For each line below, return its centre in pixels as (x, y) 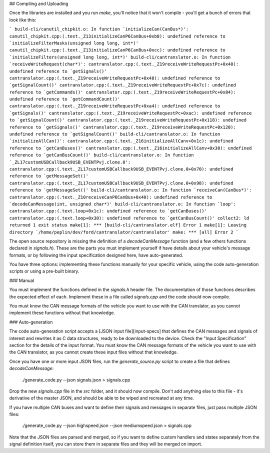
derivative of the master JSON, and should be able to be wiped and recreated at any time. (102, 398)
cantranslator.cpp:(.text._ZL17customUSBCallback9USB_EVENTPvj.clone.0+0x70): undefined (121, 169)
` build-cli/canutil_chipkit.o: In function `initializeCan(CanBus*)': (99, 29)
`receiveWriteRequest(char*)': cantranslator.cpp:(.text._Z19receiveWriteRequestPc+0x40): (124, 64)
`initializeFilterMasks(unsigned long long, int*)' (74, 43)
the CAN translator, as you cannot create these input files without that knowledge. (94, 352)
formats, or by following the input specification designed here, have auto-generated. (96, 255)
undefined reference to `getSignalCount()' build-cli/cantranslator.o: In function (115, 134)
